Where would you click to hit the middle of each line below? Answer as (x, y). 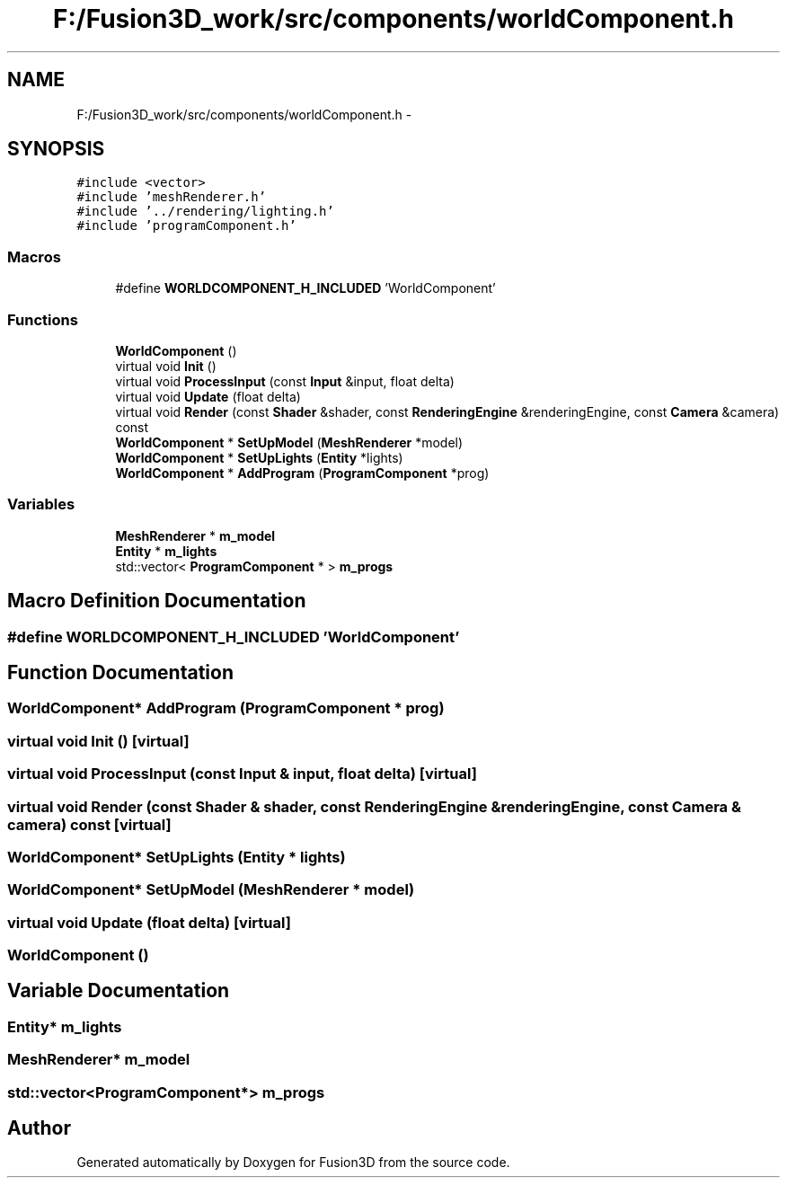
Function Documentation (120, 672)
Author (39, 1128)
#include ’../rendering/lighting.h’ (205, 212)
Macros (34, 256)
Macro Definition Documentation (157, 601)
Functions (43, 319)
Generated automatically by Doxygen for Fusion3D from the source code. (293, 1163)
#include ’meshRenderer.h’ (172, 197)
